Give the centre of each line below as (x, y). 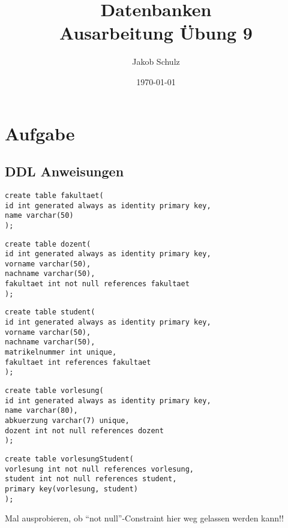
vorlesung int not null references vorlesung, (99, 469)
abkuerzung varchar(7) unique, (67, 421)
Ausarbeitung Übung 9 (156, 33)
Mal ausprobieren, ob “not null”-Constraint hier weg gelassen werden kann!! (144, 518)
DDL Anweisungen (64, 171)
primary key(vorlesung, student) (71, 489)
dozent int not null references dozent (84, 430)
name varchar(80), (41, 411)
